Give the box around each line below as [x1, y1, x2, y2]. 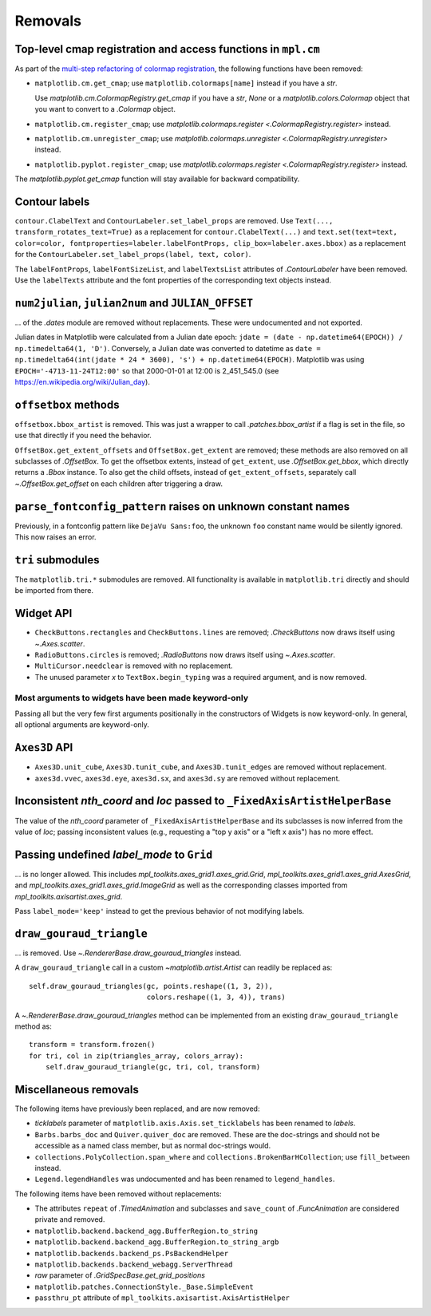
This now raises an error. [14, 532, 97, 542]
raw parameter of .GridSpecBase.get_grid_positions [34, 1271, 205, 1280]
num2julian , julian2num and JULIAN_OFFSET [14, 296, 254, 310]
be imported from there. [14, 586, 93, 595]
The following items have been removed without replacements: [14, 1189, 222, 1199]
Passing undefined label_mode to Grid [14, 848, 213, 861]
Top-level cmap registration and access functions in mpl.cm [14, 42, 321, 56]
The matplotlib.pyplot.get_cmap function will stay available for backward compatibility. [14, 174, 300, 184]
